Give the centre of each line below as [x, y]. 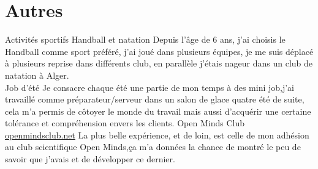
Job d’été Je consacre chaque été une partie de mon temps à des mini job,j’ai [150, 87]
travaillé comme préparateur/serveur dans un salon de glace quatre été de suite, [155, 99]
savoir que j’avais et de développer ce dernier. [90, 159]
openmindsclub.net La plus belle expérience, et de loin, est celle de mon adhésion [157, 135]
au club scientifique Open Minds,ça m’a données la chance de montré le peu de [153, 147]
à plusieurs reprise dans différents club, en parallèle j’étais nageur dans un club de [159, 63]
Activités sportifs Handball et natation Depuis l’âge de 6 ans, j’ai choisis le [145, 39]
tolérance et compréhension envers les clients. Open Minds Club [125, 123]
